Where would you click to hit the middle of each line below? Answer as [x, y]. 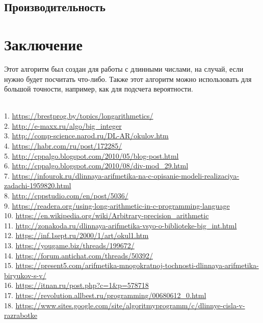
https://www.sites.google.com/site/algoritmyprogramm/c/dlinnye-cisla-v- [130, 305]
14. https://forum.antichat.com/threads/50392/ [78, 255]
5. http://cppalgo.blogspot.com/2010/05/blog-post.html [91, 155]
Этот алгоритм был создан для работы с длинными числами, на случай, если [124, 68]
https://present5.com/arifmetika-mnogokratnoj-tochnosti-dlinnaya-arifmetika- [137, 265]
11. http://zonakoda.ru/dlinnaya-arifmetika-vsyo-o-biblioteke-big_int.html [121, 225]
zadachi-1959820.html [38, 185]
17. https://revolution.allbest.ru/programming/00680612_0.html [105, 295]
